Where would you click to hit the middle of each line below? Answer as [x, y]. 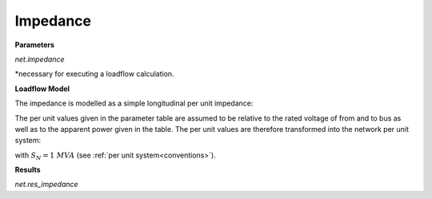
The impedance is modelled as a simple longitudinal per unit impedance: [134, 103]
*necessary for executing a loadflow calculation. [95, 74]
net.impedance [40, 59]
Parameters [35, 45]
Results [28, 170]
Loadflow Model [42, 89]
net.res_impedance [47, 185]
